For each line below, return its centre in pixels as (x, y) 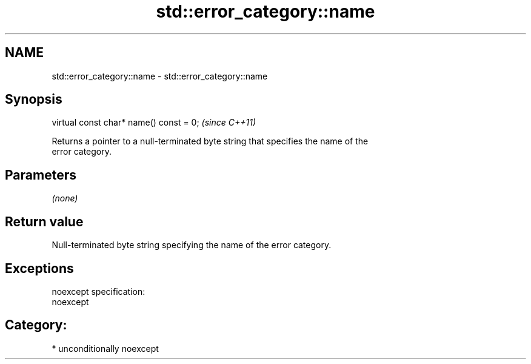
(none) (65, 198)
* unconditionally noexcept (105, 348)
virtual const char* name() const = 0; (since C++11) (154, 123)
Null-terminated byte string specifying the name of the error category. (192, 245)
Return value (44, 221)
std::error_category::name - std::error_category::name (160, 76)
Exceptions (39, 268)
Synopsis (34, 99)
